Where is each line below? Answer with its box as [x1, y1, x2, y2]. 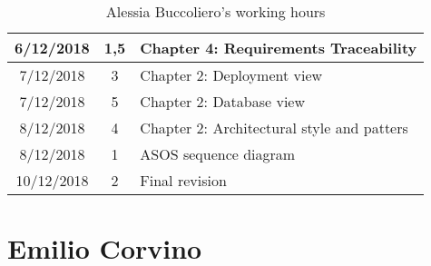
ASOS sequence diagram [140, 143, 296, 164]
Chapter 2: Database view [140, 91, 306, 112]
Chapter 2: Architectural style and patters [140, 117, 408, 138]
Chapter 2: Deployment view [140, 64, 323, 85]
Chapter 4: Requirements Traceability [140, 37, 417, 58]
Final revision [140, 170, 227, 191]
